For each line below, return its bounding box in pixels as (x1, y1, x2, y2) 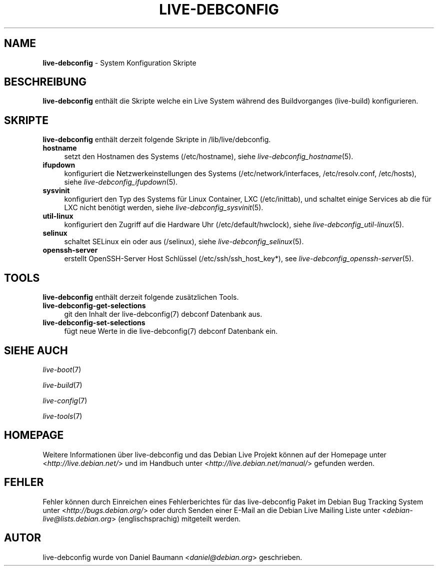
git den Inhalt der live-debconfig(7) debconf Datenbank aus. (64, 310, 262, 319)
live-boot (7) (42, 365, 81, 374)
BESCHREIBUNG (4, 76, 87, 89)
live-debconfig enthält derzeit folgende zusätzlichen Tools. (42, 293, 239, 302)
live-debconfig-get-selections (42, 301, 146, 310)
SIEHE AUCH (4, 344, 68, 357)
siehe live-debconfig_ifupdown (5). (64, 178, 178, 187)
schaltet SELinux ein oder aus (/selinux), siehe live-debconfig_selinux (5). (64, 237, 304, 246)
